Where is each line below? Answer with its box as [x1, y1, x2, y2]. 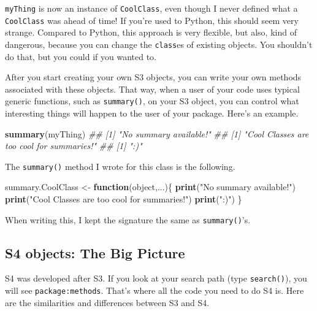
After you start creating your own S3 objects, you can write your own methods [5, 71, 302, 83]
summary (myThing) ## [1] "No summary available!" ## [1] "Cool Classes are [5, 127, 309, 140]
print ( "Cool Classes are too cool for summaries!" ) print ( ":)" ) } [5, 193, 242, 205]
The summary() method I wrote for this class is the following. [5, 159, 235, 172]
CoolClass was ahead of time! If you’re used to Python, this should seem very [5, 13, 299, 26]
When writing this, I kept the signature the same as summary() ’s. [5, 213, 251, 226]
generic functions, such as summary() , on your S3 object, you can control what [5, 94, 299, 107]
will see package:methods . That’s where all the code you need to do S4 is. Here [5, 284, 304, 297]
